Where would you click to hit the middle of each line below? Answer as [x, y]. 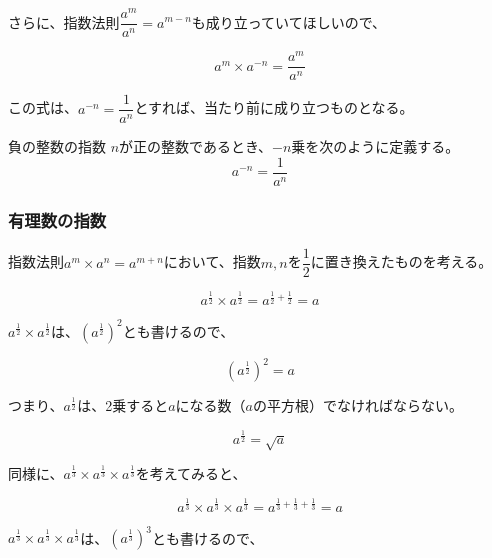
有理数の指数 [57, 219]
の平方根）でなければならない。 [357, 405]
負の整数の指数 [57, 146]
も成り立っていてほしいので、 [289, 21]
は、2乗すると [123, 405]
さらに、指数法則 [64, 21]
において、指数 [212, 261]
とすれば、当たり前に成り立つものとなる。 [274, 107]
